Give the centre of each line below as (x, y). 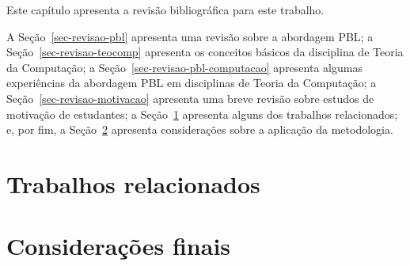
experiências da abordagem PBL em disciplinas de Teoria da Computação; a (192, 83)
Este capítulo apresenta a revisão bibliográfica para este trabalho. (165, 9)
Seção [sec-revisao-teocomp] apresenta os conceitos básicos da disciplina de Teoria (205, 52)
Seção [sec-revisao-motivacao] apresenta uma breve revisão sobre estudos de (190, 98)
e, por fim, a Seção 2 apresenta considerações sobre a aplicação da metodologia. (200, 129)
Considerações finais (119, 246)
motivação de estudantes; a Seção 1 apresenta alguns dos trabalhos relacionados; (202, 114)
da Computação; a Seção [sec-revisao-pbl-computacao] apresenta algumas (184, 67)
